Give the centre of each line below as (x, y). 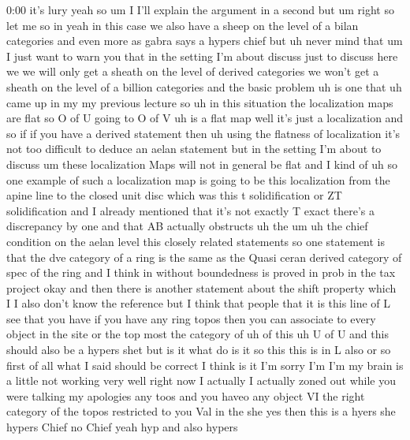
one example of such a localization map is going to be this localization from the (198, 179)
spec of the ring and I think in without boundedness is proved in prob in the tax (201, 272)
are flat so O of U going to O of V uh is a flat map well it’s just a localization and (205, 118)
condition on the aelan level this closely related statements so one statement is (196, 241)
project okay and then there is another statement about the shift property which (201, 287)
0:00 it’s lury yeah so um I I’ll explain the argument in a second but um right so (200, 9)
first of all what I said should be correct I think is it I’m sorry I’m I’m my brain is (205, 365)
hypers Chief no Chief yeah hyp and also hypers (122, 427)
